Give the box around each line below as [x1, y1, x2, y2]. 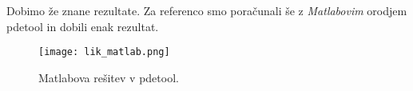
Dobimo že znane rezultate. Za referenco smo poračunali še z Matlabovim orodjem [6, 2, 407, 18]
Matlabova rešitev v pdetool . [38, 69, 179, 85]
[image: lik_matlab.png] [38, 46, 170, 58]
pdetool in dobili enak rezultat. [6, 18, 159, 34]
